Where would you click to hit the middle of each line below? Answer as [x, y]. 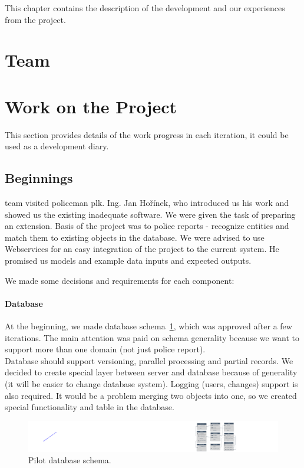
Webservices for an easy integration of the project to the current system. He [142, 249]
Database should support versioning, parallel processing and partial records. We [149, 360]
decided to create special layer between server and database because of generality [151, 372]
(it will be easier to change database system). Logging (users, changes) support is [151, 384]
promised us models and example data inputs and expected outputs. [128, 261]
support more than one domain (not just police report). [105, 349]
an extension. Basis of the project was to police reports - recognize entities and [147, 226]
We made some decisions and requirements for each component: [120, 280]
